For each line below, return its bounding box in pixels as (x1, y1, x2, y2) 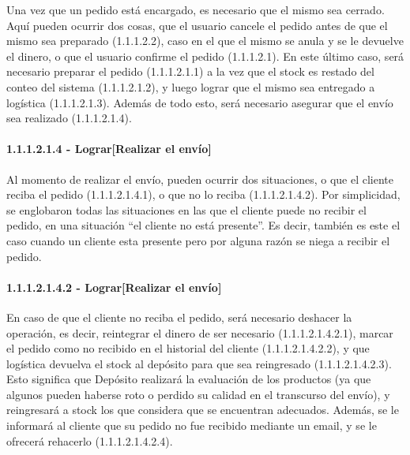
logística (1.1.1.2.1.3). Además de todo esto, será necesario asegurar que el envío (6, 94, 393, 110)
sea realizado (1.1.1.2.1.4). (6, 110, 132, 126)
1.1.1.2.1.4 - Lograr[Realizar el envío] (6, 140, 212, 157)
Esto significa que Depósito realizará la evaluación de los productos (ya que (6, 371, 371, 387)
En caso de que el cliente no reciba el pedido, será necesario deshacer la (6, 308, 352, 325)
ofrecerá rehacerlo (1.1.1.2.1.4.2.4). (6, 432, 173, 449)
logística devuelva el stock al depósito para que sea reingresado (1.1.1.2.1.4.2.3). (6, 355, 392, 371)
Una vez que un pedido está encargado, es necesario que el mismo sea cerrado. (6, 2, 385, 17)
